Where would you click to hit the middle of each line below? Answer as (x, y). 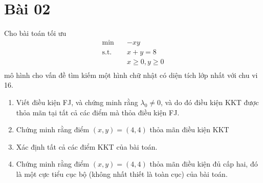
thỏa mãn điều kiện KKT (189, 129)
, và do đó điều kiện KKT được (210, 102)
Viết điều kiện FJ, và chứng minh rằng (77, 102)
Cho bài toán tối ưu (35, 33)
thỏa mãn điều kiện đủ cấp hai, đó (204, 164)
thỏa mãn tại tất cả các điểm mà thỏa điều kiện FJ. (98, 112)
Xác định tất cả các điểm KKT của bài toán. (87, 146)
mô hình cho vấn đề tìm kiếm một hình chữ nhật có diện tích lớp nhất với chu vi (131, 75)
